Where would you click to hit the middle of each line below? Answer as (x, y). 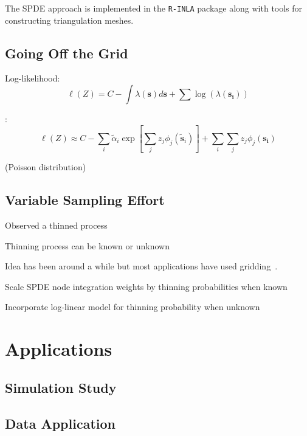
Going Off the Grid (67, 53)
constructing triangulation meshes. (69, 20)
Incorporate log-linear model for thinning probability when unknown (133, 307)
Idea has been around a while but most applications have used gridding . (141, 266)
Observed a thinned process (56, 225)
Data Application (60, 423)
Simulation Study (61, 387)
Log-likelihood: (33, 78)
